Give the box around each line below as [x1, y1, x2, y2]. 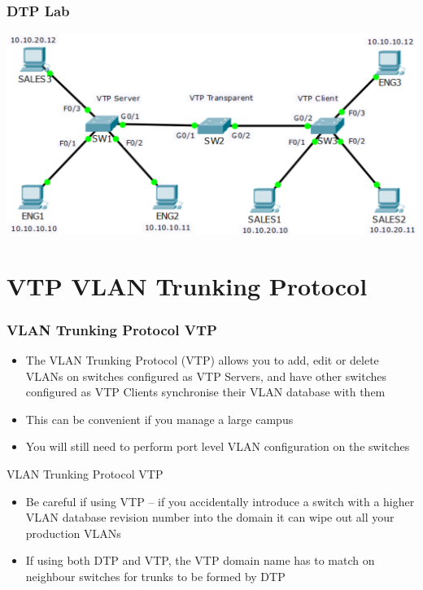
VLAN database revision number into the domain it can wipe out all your [25, 509, 395, 526]
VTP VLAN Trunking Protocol [7, 269, 368, 302]
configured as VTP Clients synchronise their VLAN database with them [25, 383, 386, 400]
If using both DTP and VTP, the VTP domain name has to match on [25, 552, 375, 569]
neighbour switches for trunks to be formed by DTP [25, 567, 286, 584]
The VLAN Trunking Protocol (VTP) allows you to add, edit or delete [25, 351, 379, 368]
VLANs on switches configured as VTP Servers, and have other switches [25, 367, 386, 384]
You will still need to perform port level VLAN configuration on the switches [25, 438, 410, 455]
